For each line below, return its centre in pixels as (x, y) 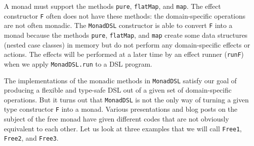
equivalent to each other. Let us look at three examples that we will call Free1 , (123, 128)
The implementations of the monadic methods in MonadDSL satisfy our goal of (120, 80)
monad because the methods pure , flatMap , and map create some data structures (126, 35)
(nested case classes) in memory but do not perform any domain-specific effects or (127, 44)
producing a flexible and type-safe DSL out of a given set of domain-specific (118, 90)
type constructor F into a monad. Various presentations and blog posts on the (121, 109)
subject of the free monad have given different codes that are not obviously (116, 119)
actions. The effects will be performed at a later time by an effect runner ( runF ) (124, 54)
